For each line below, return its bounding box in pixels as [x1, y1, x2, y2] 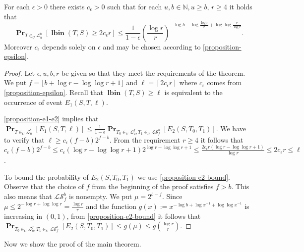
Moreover [4, 41, 32, 51]
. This [231, 181, 249, 192]
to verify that [4, 134, 45, 145]
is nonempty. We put [69, 191, 132, 202]
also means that [4, 191, 52, 202]
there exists [50, 1, 85, 11]
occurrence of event [4, 97, 62, 107]
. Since [162, 191, 182, 202]
